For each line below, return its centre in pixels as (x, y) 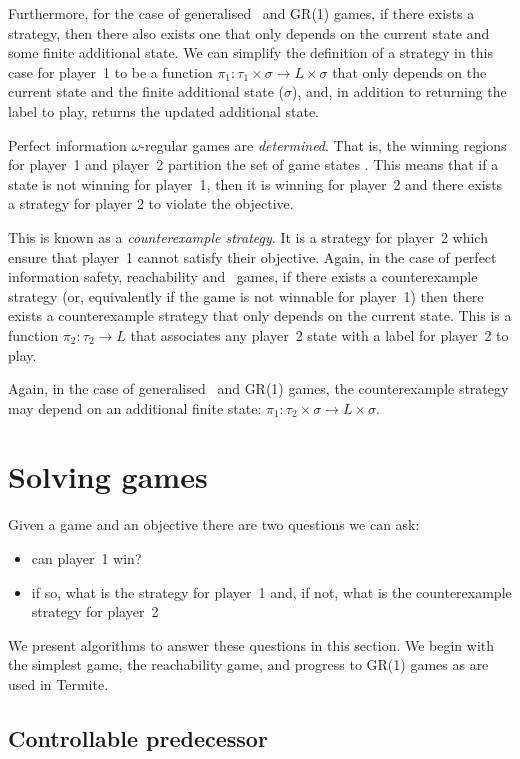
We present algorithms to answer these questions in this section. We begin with (251, 644)
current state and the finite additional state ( (146, 91)
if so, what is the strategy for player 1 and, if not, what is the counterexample (271, 591)
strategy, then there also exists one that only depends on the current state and (249, 32)
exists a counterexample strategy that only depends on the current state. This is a (260, 315)
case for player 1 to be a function (110, 71)
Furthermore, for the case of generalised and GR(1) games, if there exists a (241, 13)
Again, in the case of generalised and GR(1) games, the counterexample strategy (258, 388)
